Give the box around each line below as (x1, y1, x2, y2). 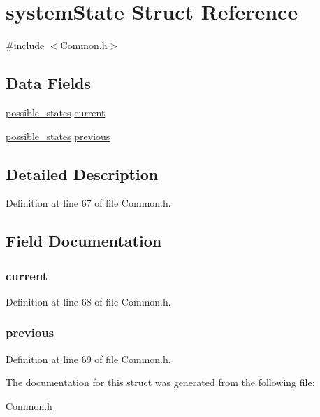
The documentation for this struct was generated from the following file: (6, 375, 315, 390)
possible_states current (6, 104, 106, 119)
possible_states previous (6, 128, 110, 143)
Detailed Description (6, 163, 159, 184)
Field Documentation (6, 230, 162, 252)
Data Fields (6, 72, 92, 94)
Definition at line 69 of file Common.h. (6, 351, 171, 366)
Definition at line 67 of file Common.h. (6, 196, 171, 210)
